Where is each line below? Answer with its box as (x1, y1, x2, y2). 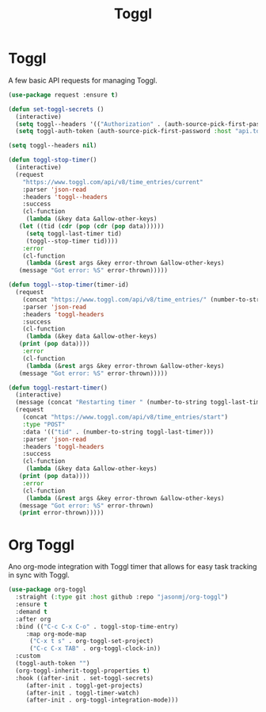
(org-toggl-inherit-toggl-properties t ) (15, 667, 150, 675)
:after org (15, 615, 51, 623)
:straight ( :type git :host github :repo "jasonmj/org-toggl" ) (15, 593, 228, 601)
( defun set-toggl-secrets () (8, 105, 104, 113)
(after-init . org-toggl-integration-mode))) (25, 696, 179, 704)
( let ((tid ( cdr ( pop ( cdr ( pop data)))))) (18, 223, 165, 231)
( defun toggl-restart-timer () (8, 384, 108, 392)
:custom (15, 652, 41, 660)
